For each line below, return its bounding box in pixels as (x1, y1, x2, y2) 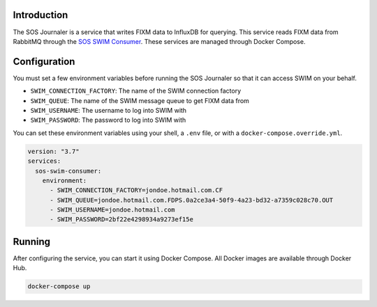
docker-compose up (27, 283, 91, 290)
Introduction (13, 9, 68, 21)
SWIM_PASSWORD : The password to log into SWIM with (30, 116, 186, 125)
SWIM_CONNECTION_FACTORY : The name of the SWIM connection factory (30, 87, 242, 95)
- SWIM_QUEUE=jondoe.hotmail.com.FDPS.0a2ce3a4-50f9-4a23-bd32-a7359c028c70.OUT (50, 196, 334, 204)
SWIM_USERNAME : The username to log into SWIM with (30, 106, 187, 114)
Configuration (13, 56, 75, 68)
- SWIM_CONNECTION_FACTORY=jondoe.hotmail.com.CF (50, 187, 223, 194)
